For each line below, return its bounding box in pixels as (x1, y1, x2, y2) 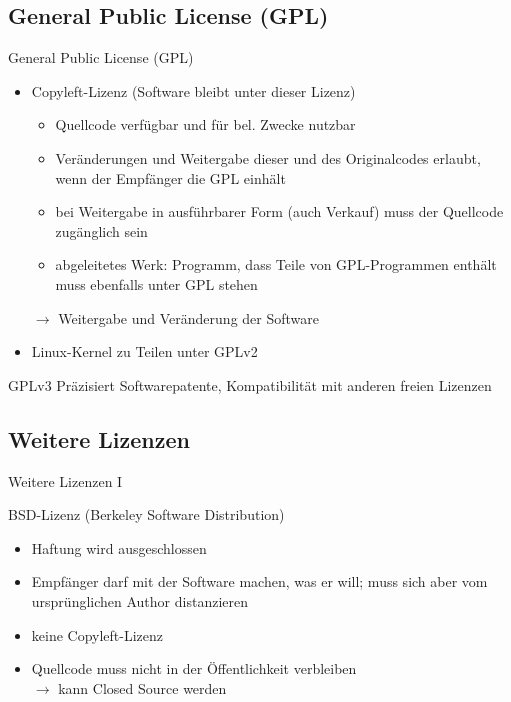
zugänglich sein (55, 220, 148, 241)
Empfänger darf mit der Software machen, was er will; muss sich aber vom (31, 571, 488, 592)
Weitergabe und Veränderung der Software (58, 307, 319, 328)
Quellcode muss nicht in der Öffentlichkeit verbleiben (31, 658, 357, 679)
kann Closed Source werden (58, 677, 227, 698)
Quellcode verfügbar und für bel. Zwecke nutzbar (55, 114, 356, 135)
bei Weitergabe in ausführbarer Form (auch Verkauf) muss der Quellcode (55, 201, 504, 222)
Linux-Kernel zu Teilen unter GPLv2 (31, 341, 258, 362)
